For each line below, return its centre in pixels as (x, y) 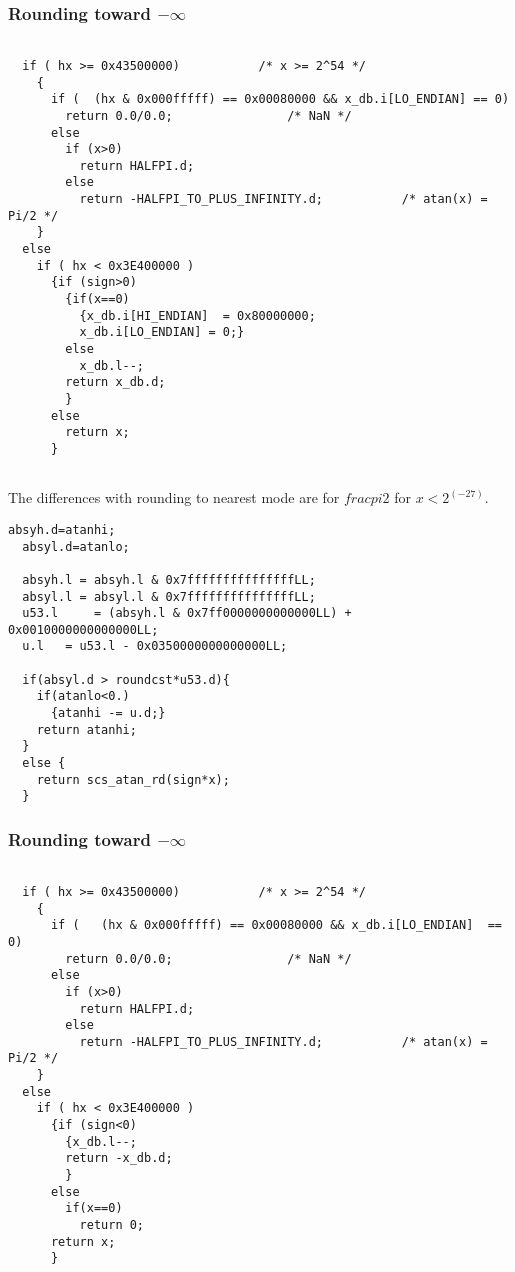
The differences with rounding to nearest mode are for (174, 497)
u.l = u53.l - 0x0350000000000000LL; (155, 646)
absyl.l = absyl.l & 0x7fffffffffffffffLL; (169, 596)
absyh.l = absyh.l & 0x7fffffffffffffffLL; (169, 579)
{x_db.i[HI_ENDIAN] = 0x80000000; (197, 315)
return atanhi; (86, 729)
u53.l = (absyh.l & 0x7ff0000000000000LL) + (187, 613)
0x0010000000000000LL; (83, 629)
